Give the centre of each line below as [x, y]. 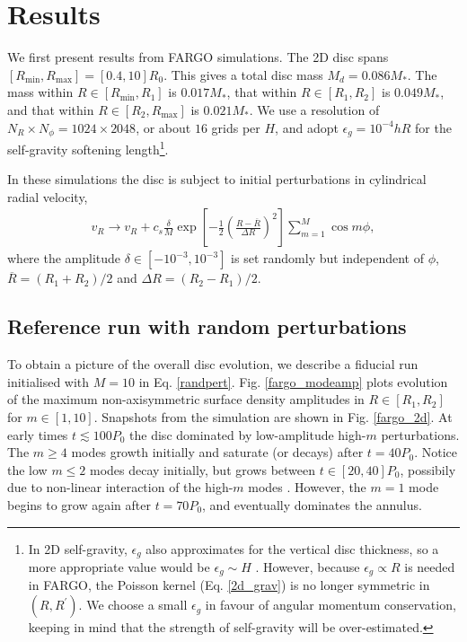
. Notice [436, 452]
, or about [163, 127]
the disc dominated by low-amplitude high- [248, 434]
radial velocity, [48, 196]
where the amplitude [64, 258]
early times [38, 434]
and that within [51, 109]
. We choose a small [133, 605]
